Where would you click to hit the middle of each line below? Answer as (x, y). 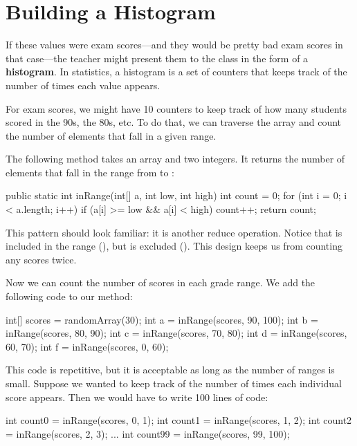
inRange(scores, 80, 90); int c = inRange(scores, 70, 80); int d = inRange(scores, (176, 333)
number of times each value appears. (83, 85)
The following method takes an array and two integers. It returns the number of (175, 159)
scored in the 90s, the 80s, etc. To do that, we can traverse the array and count (174, 122)
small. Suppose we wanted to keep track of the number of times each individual (174, 383)
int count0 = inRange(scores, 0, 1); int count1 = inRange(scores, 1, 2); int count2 (179, 420)
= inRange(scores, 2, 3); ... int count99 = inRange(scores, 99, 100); (148, 433)
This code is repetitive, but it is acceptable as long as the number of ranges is (170, 370)
